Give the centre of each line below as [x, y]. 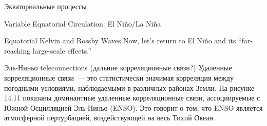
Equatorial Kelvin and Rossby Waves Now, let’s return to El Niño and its [120, 41]
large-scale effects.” [62, 50]
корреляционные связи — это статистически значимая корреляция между [119, 77]
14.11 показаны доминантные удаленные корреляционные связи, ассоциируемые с [132, 98]
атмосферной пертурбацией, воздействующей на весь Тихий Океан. [110, 118]
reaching [17, 50]
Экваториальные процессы [45, 6]
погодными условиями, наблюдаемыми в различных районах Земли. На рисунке [129, 87]
